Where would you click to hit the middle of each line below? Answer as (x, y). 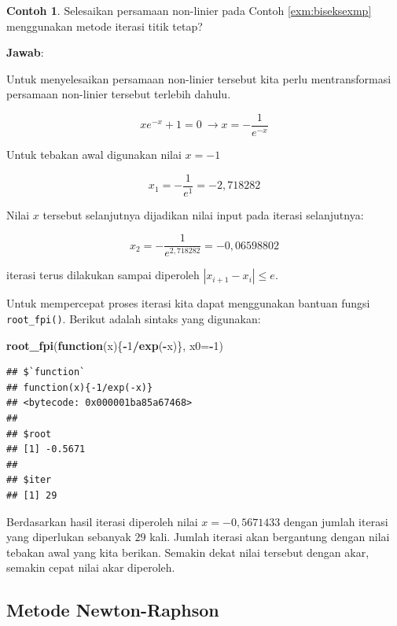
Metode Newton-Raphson (113, 610)
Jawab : (25, 52)
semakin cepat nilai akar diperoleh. (91, 567)
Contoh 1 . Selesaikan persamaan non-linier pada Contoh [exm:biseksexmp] (189, 10)
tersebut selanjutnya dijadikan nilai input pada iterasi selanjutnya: (203, 214)
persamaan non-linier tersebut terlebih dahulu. (119, 94)
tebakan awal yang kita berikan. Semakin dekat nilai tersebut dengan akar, (188, 552)
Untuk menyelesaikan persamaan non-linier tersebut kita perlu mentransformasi (199, 78)
